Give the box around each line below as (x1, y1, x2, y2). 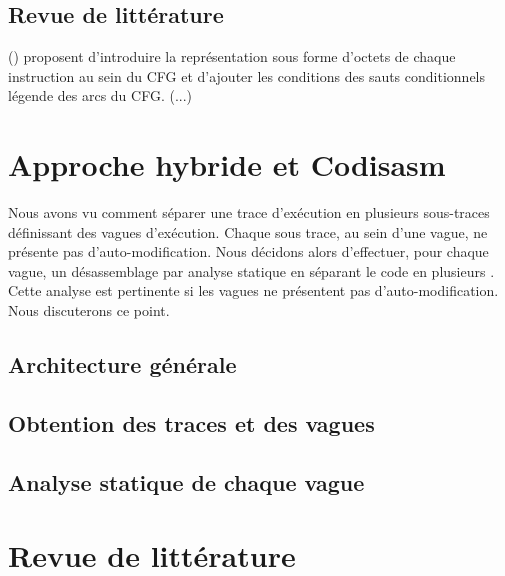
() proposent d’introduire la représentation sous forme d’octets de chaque (8, 46, 456, 67)
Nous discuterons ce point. (8, 300, 170, 321)
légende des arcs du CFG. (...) (8, 85, 193, 106)
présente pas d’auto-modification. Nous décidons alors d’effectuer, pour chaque (8, 241, 489, 262)
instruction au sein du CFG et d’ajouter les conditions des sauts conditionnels (8, 65, 486, 86)
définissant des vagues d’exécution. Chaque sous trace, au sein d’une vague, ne (8, 221, 488, 242)
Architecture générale (8, 349, 237, 380)
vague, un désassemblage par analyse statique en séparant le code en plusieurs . (8, 260, 495, 281)
